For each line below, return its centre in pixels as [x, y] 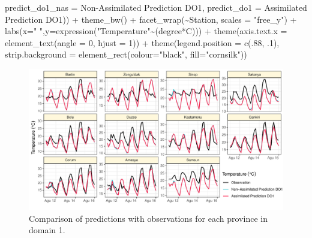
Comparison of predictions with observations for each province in [148, 218]
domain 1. [47, 230]
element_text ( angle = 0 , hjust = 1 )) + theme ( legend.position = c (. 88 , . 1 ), [142, 42]
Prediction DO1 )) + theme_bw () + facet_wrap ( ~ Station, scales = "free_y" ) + [151, 19]
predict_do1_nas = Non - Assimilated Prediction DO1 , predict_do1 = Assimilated [156, 7]
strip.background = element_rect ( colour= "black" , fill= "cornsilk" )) [126, 54]
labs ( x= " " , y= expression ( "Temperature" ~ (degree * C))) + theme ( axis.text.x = [146, 31]
